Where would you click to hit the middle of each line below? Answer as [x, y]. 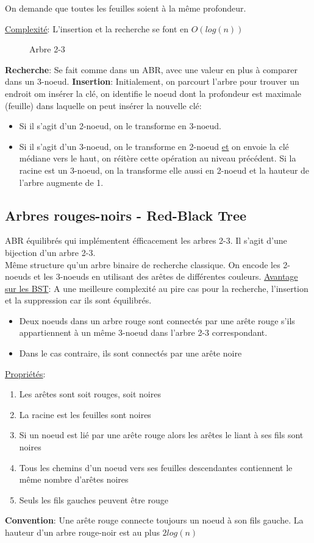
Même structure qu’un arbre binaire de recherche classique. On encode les [143, 264]
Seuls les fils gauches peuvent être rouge [94, 499]
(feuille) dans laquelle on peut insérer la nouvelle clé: [103, 105]
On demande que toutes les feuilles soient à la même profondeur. [126, 8]
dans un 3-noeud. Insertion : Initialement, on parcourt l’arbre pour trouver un [152, 81]
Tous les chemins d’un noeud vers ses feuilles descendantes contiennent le [156, 467]
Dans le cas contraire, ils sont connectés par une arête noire [130, 353]
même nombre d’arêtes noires [74, 479]
